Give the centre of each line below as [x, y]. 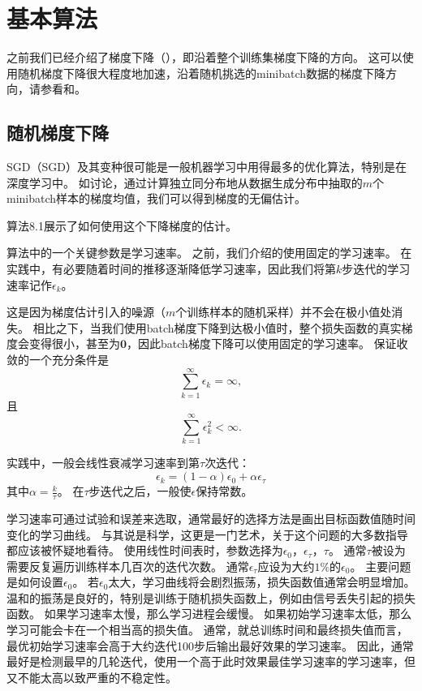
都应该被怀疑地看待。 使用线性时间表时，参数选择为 [145, 550]
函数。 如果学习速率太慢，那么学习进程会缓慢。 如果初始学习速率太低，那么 [209, 614]
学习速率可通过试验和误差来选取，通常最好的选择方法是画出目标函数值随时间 [211, 518]
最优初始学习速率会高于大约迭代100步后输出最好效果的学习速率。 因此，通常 [210, 645]
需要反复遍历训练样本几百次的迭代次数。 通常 [128, 566]
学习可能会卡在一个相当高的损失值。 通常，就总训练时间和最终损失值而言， [207, 630]
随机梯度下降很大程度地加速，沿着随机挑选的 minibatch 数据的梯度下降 [202, 73]
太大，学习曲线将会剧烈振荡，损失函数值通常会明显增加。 [262, 582]
